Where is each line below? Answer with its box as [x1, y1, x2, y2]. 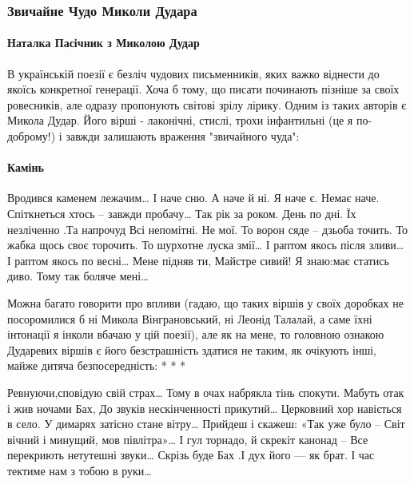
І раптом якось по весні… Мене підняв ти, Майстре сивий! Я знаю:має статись [7, 252, 389, 268]
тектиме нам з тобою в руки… [7, 462, 152, 478]
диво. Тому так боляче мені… [7, 268, 149, 284]
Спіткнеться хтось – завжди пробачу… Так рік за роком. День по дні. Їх [7, 205, 356, 221]
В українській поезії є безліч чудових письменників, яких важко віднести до [7, 65, 380, 81]
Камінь [7, 159, 44, 176]
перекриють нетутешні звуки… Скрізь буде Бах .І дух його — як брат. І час [7, 446, 375, 463]
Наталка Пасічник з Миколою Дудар [7, 34, 200, 51]
